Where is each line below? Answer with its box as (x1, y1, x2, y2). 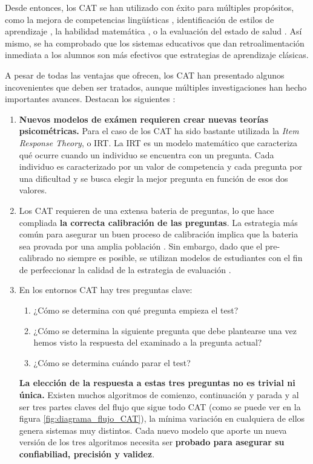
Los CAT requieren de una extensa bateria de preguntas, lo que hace (19, 204, 274, 216)
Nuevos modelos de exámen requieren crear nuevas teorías (19, 112, 269, 125)
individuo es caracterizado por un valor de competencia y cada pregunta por (19, 160, 303, 173)
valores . (19, 184, 47, 196)
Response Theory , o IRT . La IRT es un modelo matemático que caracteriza (19, 136, 298, 149)
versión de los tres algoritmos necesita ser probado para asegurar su (19, 436, 285, 448)
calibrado (19, 251, 53, 264)
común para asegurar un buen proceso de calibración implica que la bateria (19, 228, 298, 240)
